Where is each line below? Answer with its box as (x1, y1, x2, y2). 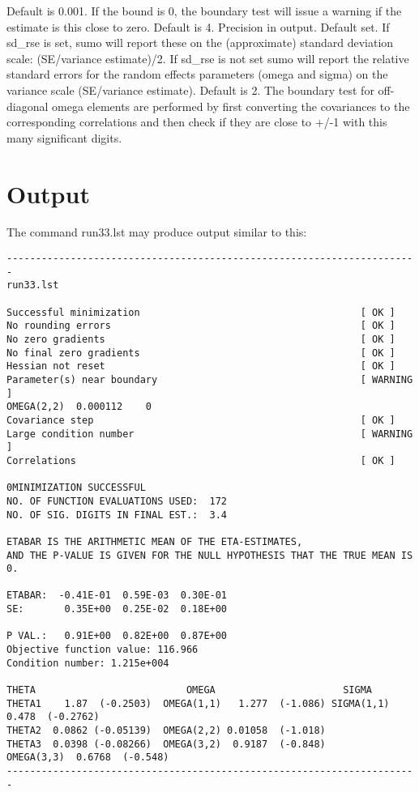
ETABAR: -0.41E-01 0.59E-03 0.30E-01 (6, 590, 228, 602)
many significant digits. (6, 129, 122, 146)
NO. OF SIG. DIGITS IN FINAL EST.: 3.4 (6, 509, 228, 521)
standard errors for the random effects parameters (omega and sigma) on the (6, 66, 388, 83)
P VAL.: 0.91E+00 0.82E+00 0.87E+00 (6, 630, 228, 642)
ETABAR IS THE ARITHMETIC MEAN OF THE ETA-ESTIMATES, (6, 535, 303, 547)
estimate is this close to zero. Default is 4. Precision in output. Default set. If (6, 18, 390, 35)
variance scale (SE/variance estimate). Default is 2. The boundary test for (6, 81, 374, 98)
